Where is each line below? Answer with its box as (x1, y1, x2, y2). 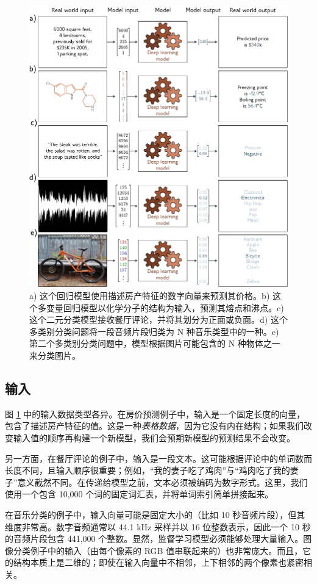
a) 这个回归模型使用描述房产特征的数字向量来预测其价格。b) (29, 289, 270, 301)
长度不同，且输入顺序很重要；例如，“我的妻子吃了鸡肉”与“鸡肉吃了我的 (5, 464, 290, 477)
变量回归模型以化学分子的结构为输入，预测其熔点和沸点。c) (46, 301, 284, 314)
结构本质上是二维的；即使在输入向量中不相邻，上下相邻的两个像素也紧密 (13, 556, 304, 569)
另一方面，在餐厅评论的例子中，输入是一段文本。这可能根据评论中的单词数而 (5, 452, 312, 464)
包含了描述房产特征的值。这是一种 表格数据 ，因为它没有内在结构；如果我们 (5, 419, 304, 432)
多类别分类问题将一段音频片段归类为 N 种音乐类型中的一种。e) (29, 325, 279, 337)
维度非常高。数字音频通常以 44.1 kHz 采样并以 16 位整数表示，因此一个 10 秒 (5, 520, 311, 533)
